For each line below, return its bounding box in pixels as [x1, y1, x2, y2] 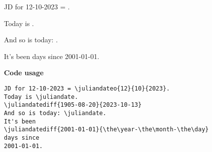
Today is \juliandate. [4, 93, 78, 100]
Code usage [4, 67, 44, 78]
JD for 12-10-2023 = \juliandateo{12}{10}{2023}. [4, 85, 170, 92]
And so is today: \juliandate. [4, 109, 106, 117]
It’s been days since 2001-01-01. [4, 51, 100, 61]
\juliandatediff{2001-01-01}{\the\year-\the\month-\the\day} [4, 126, 209, 133]
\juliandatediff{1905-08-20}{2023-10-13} [4, 101, 142, 109]
